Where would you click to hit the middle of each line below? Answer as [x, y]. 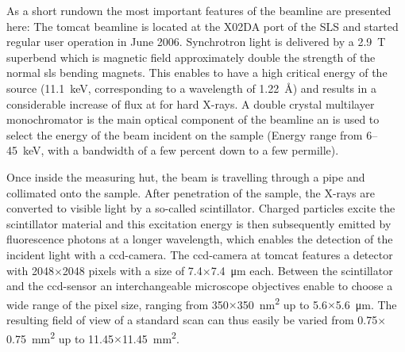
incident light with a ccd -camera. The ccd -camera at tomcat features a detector [200, 254]
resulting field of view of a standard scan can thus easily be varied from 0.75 [192, 319]
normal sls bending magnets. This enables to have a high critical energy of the [197, 73]
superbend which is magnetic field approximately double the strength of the [191, 57]
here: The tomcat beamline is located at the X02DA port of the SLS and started [202, 26]
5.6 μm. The [366, 304]
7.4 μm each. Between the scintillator [302, 270]
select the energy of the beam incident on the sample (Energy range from [185, 134]
